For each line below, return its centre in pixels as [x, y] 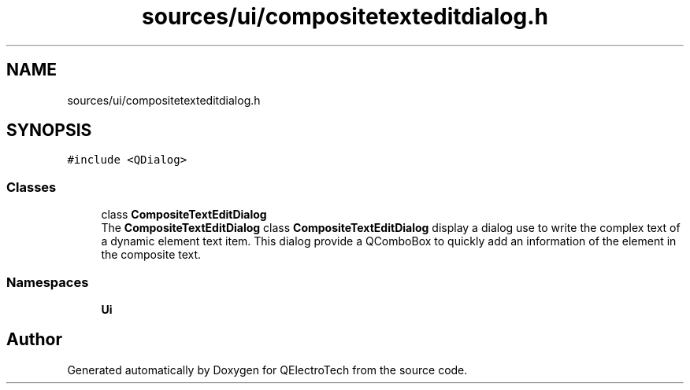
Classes [32, 187]
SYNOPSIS [49, 131]
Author [34, 340]
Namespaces [48, 282]
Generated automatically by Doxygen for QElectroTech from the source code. [267, 370]
